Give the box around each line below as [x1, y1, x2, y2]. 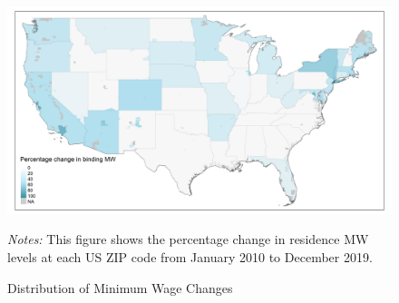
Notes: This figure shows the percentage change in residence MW [7, 230, 369, 249]
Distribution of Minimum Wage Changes [7, 278, 233, 297]
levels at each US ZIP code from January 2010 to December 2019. [7, 247, 373, 266]
